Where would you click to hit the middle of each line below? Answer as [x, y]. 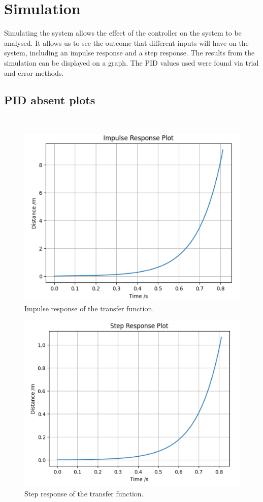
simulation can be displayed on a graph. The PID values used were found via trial [131, 62]
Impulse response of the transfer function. [89, 308]
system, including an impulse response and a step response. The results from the [129, 53]
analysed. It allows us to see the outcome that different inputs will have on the [126, 42]
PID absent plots [50, 100]
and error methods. [34, 72]
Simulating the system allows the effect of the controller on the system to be [123, 33]
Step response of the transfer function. [84, 493]
